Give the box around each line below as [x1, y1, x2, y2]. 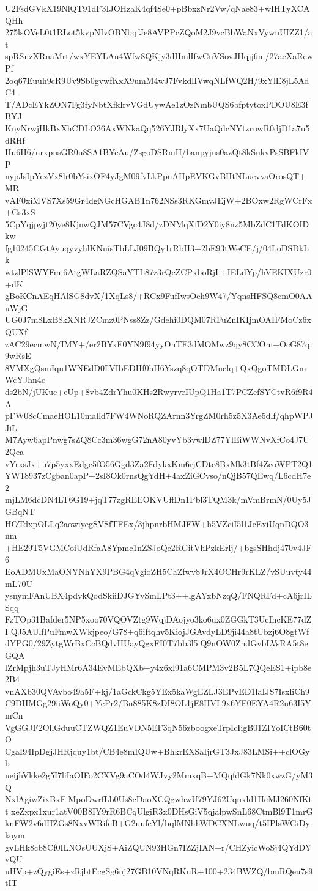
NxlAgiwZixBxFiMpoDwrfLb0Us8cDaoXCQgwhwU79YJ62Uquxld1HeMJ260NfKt [5, 793, 312, 805]
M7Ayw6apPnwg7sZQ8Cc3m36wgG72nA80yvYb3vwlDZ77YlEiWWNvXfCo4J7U [5, 433, 309, 446]
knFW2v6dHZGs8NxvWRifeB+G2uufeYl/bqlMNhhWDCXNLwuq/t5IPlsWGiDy [5, 816, 310, 829]
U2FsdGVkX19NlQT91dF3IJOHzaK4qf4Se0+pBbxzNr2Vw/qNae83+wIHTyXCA [5, 2, 310, 14]
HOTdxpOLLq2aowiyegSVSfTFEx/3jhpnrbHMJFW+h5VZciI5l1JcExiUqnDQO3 [5, 517, 309, 530]
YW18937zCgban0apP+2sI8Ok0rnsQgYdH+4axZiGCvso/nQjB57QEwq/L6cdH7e [5, 469, 311, 482]
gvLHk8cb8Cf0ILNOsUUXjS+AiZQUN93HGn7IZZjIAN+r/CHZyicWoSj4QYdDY [5, 840, 312, 853]
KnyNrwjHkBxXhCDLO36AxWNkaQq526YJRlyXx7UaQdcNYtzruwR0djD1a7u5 [5, 121, 310, 134]
